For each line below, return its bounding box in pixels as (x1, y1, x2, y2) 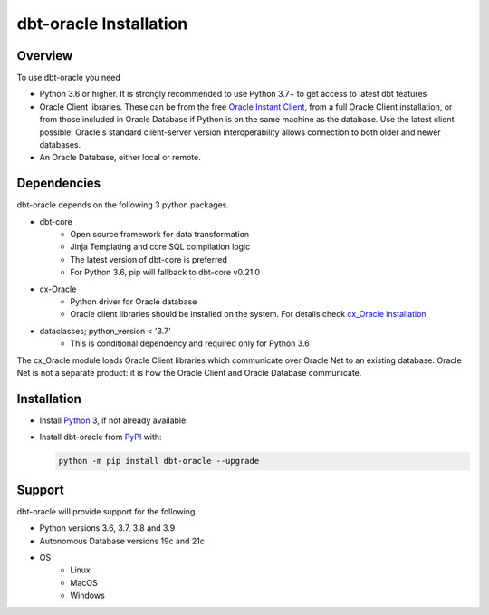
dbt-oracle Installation (16, 14, 188, 34)
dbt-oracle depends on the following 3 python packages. (16, 199, 230, 210)
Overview (16, 48, 73, 63)
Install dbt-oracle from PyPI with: (39, 431, 162, 443)
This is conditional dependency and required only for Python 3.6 (70, 338, 310, 349)
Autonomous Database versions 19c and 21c (39, 535, 206, 546)
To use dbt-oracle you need (16, 72, 121, 83)
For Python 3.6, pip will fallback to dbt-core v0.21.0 (70, 267, 261, 278)
